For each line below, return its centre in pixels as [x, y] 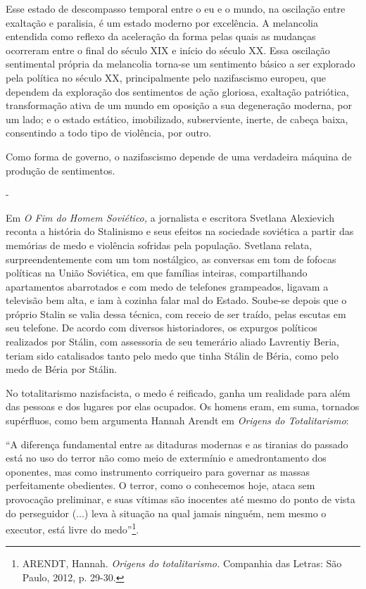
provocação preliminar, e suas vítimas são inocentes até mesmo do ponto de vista [181, 499]
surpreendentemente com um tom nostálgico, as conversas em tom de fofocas [171, 259]
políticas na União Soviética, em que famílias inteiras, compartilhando [157, 273]
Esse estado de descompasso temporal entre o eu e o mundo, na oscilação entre [176, 8]
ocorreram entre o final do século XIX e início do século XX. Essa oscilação [168, 50]
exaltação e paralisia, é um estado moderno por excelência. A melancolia [162, 22]
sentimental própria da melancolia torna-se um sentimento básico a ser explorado [181, 64]
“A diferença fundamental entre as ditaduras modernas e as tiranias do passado [177, 444]
